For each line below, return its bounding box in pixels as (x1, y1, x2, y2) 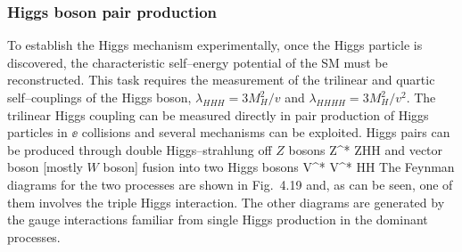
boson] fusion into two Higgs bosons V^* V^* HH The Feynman (103, 158, 455, 176)
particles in (7, 123, 68, 142)
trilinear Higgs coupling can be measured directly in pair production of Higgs (7, 105, 429, 124)
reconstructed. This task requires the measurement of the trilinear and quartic (7, 70, 435, 89)
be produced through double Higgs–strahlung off (7, 140, 272, 159)
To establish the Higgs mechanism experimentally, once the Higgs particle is (7, 36, 423, 54)
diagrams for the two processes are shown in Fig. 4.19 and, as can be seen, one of (7, 175, 453, 193)
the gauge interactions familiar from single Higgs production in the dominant (7, 210, 428, 229)
